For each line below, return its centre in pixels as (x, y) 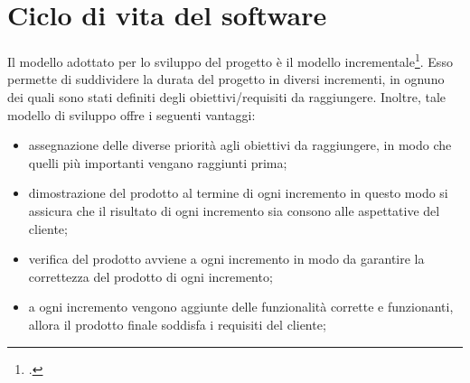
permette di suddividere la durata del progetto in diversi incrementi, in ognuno (226, 79)
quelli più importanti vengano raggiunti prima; (158, 162)
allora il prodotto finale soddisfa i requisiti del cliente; (177, 324)
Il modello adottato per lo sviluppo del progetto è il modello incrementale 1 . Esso (230, 60)
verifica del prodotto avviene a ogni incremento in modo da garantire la (226, 259)
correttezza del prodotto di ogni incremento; (150, 276)
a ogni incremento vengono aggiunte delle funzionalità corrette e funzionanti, (241, 307)
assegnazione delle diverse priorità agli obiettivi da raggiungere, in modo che (240, 145)
